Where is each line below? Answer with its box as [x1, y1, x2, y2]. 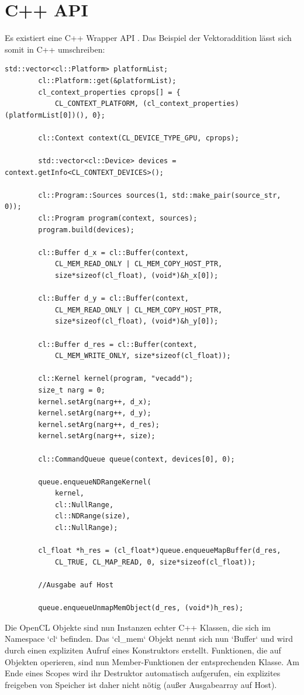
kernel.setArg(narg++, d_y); [38, 409, 151, 418]
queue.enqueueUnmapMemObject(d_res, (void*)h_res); [38, 604, 244, 613]
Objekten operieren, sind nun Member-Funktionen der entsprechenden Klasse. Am [5, 655, 299, 668]
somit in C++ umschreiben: [5, 43, 105, 55]
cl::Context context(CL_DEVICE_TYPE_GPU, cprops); [38, 133, 239, 142]
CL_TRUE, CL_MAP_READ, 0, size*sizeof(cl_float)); [54, 558, 256, 566]
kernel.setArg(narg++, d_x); [38, 397, 151, 406]
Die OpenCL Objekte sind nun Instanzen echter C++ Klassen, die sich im [5, 621, 271, 633]
